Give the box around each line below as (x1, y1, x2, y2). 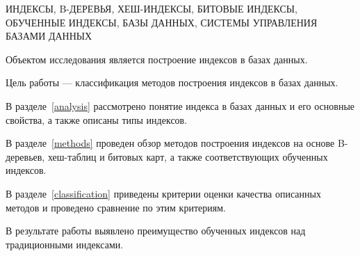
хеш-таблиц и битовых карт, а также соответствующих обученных (47, 149, 328, 163)
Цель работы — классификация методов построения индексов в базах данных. (6, 75, 338, 90)
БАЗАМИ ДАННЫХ (6, 29, 92, 43)
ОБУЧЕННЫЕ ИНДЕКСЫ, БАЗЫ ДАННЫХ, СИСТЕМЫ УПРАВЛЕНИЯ (6, 15, 318, 29)
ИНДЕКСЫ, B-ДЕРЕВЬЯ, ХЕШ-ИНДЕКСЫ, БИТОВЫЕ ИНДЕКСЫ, (6, 1, 297, 15)
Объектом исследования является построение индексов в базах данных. (6, 51, 308, 66)
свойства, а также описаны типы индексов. (6, 112, 188, 127)
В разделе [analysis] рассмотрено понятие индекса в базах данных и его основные (6, 98, 354, 113)
